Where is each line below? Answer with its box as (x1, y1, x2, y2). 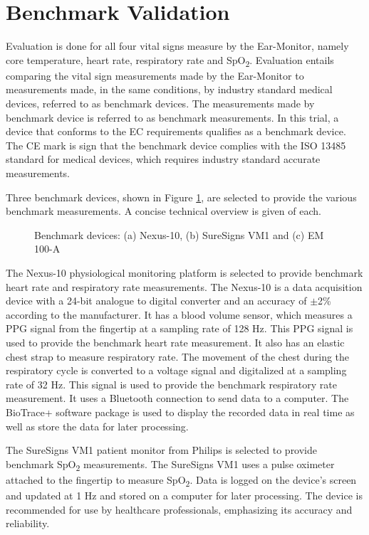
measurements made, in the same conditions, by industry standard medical (6, 82, 333, 97)
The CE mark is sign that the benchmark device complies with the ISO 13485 (6, 137, 346, 152)
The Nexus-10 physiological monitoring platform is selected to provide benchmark (6, 265, 363, 280)
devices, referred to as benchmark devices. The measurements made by (6, 96, 315, 111)
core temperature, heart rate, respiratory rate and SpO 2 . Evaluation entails (6, 52, 334, 69)
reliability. (6, 516, 50, 531)
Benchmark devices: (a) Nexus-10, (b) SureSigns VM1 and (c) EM (34, 227, 324, 242)
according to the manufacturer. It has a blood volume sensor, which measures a (6, 307, 353, 322)
